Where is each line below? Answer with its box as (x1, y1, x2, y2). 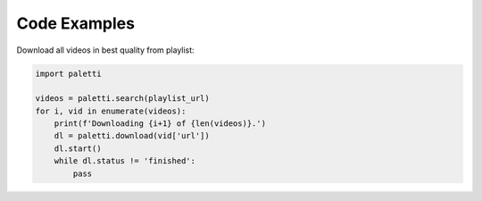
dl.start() (54, 143, 102, 154)
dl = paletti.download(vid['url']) (54, 130, 210, 141)
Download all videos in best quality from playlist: (16, 45, 195, 55)
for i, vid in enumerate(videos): (35, 105, 187, 116)
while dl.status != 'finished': (54, 156, 196, 166)
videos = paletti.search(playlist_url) (35, 94, 210, 104)
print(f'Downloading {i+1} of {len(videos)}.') (54, 119, 267, 129)
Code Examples (16, 13, 136, 33)
